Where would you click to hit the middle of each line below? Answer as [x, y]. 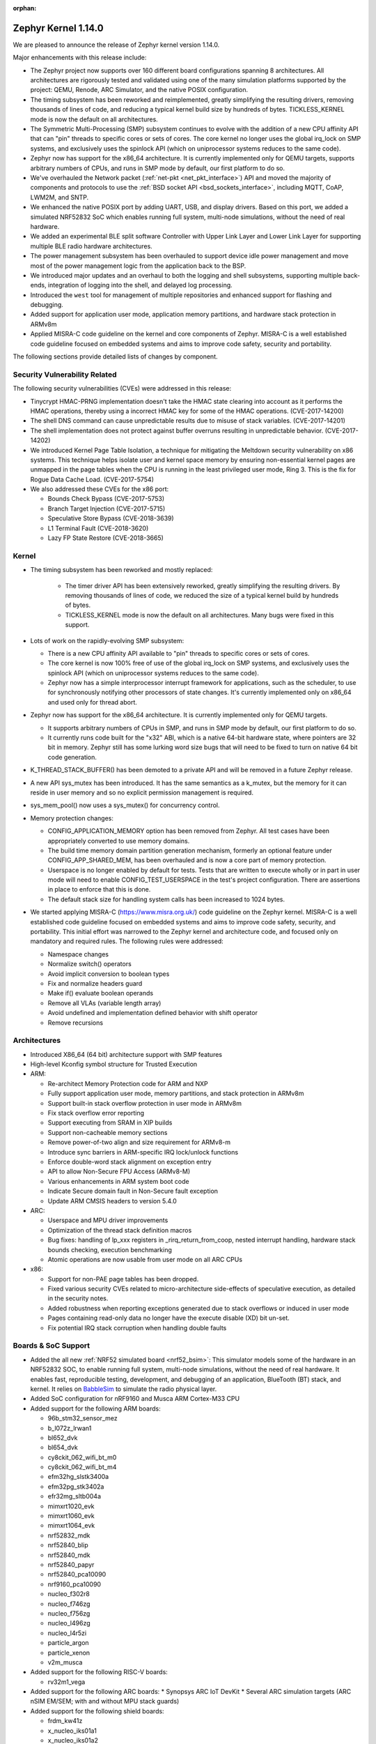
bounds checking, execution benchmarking [110, 1249]
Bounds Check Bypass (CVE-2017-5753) [106, 499]
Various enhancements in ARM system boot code [118, 1181]
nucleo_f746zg [69, 1604]
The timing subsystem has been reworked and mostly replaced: [122, 570]
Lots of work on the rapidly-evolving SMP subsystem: [107, 640]
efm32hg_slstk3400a [78, 1477]
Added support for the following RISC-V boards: [99, 1672]
